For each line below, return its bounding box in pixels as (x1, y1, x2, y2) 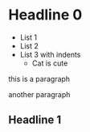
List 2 (19, 40, 39, 50)
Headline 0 (8, 6, 83, 24)
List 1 (19, 32, 38, 42)
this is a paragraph (8, 74, 71, 83)
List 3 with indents (19, 49, 81, 59)
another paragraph (8, 89, 71, 99)
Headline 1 (8, 113, 62, 127)
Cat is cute (31, 58, 68, 68)
